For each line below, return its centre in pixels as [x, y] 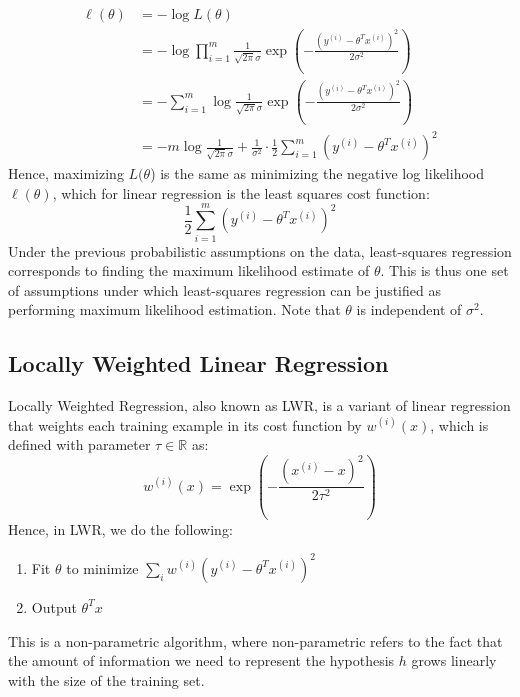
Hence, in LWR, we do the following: [120, 528]
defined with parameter [79, 444]
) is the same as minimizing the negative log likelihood [317, 173]
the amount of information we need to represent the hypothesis [201, 660]
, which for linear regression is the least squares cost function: [241, 192]
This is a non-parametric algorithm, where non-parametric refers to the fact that [255, 640]
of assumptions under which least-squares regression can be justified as [224, 289]
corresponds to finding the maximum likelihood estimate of [189, 270]
